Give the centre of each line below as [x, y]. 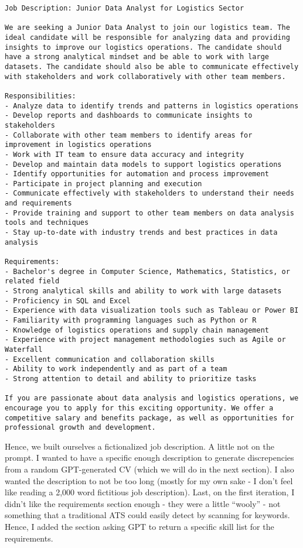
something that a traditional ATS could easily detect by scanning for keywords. [147, 515]
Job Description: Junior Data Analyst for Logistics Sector [125, 8]
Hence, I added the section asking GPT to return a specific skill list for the [139, 527]
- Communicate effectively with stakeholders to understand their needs [149, 193]
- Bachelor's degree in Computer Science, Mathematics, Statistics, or [147, 271]
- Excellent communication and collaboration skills [110, 359]
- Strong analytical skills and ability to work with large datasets [143, 291]
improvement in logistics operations [78, 145]
